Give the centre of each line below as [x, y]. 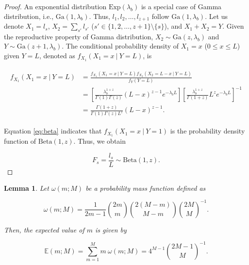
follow [160, 16]
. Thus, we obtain [100, 141]
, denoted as [57, 56]
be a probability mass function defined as [146, 188]
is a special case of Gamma [181, 6]
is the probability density [207, 131]
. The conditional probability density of [120, 46]
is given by [111, 229]
